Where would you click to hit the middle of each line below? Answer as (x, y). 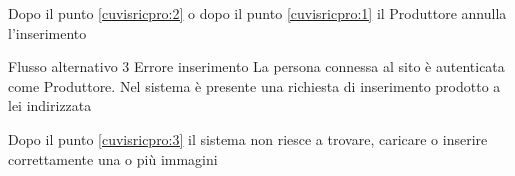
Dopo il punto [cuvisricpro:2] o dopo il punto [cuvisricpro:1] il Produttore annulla (257, 13)
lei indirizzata (50, 105)
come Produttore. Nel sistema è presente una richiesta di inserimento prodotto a (254, 85)
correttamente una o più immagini (113, 158)
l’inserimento (47, 32)
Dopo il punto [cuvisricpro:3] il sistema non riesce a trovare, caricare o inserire (248, 138)
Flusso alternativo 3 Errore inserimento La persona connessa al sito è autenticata (256, 66)
